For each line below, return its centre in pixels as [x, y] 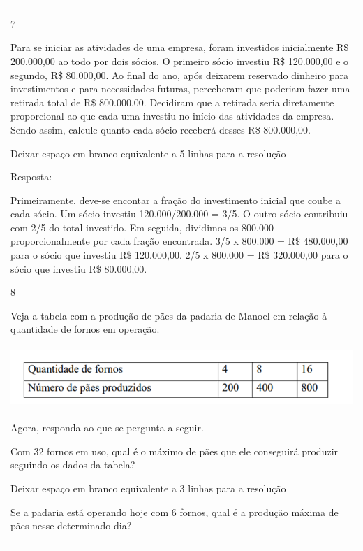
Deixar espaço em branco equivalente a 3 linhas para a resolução [148, 488]
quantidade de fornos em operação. [85, 329]
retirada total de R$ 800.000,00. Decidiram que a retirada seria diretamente [172, 102]
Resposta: [31, 177]
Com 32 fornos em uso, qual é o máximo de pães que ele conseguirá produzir [175, 451]
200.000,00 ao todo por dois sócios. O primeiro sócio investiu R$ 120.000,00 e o [180, 60]
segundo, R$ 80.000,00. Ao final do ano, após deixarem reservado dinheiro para [180, 74]
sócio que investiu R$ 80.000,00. [79, 268]
